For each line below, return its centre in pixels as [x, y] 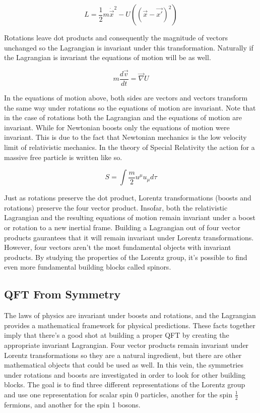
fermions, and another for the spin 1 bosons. [72, 404]
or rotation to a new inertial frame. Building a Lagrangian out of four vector [122, 227]
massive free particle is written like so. [63, 157]
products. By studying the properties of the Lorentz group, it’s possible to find [126, 257]
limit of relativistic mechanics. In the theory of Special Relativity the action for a [129, 147]
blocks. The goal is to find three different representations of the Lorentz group [125, 384]
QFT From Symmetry [62, 294]
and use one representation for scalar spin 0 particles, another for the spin [118, 394]
